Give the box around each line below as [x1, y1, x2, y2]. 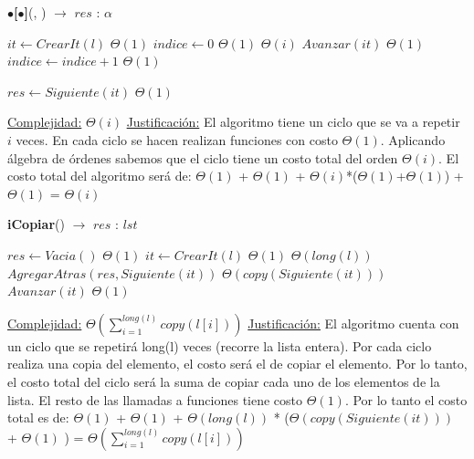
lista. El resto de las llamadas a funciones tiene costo [7, 390, 303, 409]
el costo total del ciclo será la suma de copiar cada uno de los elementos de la [7, 371, 440, 391]
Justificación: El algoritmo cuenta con [248, 313, 459, 332]
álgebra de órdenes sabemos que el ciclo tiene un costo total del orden [7, 148, 398, 167]
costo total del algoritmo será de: [7, 166, 192, 185]
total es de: [7, 408, 69, 427]
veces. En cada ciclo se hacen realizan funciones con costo [16, 130, 338, 149]
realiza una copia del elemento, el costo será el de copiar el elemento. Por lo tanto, [7, 354, 468, 373]
